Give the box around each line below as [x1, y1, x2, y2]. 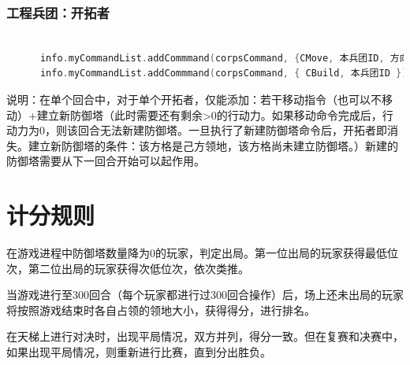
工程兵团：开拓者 [6, 2, 110, 22]
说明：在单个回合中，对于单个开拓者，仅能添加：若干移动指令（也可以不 [6, 91, 382, 107]
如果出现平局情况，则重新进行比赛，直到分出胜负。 [6, 344, 271, 360]
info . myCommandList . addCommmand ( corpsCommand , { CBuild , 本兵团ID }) [39, 68, 408, 79]
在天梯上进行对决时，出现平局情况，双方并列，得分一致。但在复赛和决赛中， [6, 328, 404, 345]
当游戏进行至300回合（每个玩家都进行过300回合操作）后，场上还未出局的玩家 [6, 286, 404, 303]
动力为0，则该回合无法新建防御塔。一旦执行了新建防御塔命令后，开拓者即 [6, 122, 387, 138]
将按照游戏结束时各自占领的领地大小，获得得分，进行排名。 [6, 301, 315, 318]
